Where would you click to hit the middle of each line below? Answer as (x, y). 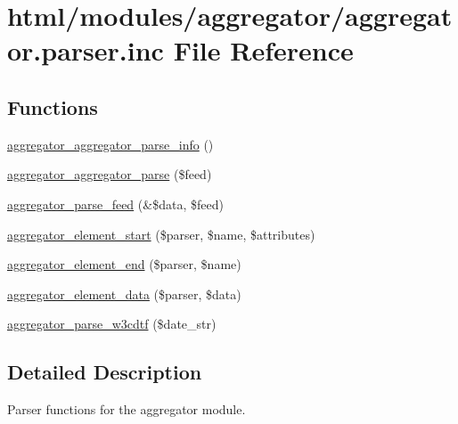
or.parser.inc (86, 50)
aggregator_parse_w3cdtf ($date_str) (112, 324)
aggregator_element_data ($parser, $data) (124, 294)
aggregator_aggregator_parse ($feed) (110, 174)
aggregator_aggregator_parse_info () (110, 144)
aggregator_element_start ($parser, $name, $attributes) (161, 234)
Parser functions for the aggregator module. (127, 409)
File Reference (263, 50)
